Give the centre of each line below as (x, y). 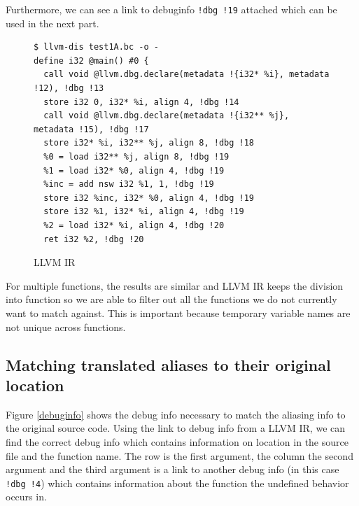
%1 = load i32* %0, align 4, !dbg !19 (134, 170)
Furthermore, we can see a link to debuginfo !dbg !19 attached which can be (171, 9)
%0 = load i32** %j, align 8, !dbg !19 (136, 157)
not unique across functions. (66, 326)
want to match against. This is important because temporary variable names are (178, 312)
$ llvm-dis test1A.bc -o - (96, 47)
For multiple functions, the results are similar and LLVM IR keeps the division (175, 285)
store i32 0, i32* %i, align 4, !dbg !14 (141, 102)
